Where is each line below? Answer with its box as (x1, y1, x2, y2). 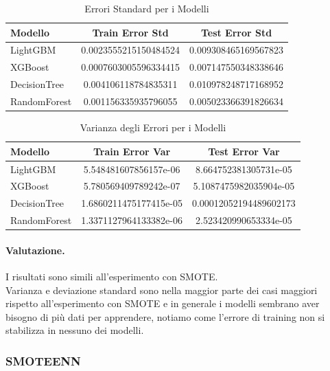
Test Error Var (208, 144, 280, 158)
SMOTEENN (5, 352, 81, 369)
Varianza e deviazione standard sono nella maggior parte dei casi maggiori (5, 282, 318, 297)
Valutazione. (5, 243, 65, 257)
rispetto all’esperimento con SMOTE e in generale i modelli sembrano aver (5, 296, 320, 311)
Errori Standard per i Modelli (84, 1, 209, 15)
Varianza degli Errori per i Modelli (80, 120, 226, 135)
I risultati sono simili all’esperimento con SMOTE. (5, 269, 218, 283)
